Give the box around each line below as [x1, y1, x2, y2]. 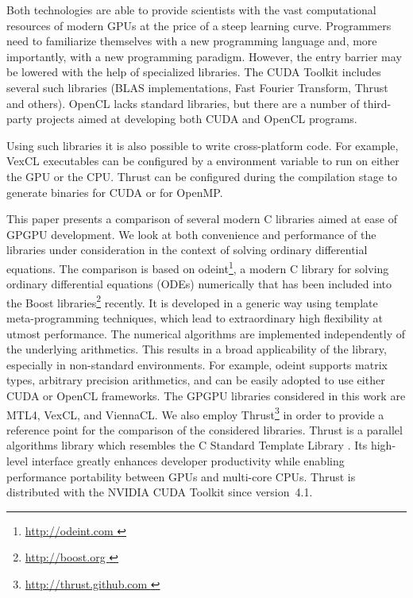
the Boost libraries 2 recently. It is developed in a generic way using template [6, 291, 378, 311]
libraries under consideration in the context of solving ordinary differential [6, 241, 368, 258]
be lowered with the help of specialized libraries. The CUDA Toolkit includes [6, 64, 381, 80]
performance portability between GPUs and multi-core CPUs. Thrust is [6, 468, 356, 484]
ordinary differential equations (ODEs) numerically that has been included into [6, 276, 392, 292]
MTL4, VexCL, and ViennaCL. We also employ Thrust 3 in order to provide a [6, 403, 384, 422]
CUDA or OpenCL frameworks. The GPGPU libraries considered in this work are [6, 387, 406, 403]
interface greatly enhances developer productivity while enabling [31, 453, 345, 469]
